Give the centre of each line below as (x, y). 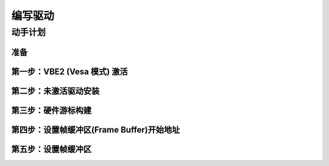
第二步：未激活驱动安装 (55, 91)
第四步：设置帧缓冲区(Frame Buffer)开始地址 (96, 130)
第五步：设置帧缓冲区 (51, 149)
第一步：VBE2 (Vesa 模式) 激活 (69, 71)
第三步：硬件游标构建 (51, 110)
